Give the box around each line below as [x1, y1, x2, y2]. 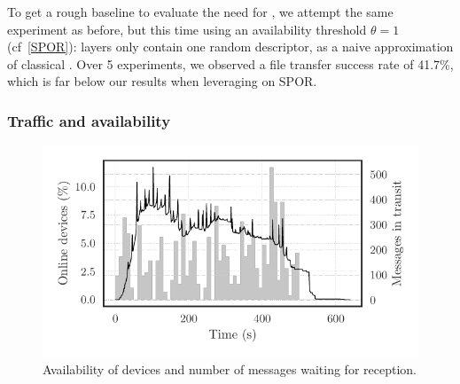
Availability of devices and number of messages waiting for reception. [43, 360, 417, 379]
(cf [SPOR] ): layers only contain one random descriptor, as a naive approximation [7, 37, 454, 56]
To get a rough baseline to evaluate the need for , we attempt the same [7, 3, 394, 20]
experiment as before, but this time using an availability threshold [7, 20, 367, 38]
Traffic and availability [7, 109, 171, 131]
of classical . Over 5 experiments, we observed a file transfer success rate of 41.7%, [7, 54, 454, 73]
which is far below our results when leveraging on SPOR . [7, 72, 317, 90]
